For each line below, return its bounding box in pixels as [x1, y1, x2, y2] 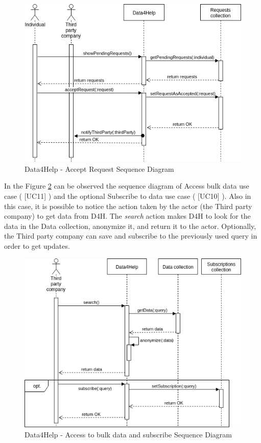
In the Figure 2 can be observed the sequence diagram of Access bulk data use [4, 180, 249, 191]
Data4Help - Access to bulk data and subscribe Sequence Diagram [25, 429, 232, 439]
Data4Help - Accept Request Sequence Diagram [25, 163, 174, 174]
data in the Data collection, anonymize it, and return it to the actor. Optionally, [4, 220, 256, 231]
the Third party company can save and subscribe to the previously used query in [4, 230, 257, 241]
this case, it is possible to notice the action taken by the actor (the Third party [4, 200, 252, 211]
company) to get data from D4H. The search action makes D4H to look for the [4, 211, 251, 221]
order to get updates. [4, 241, 70, 251]
